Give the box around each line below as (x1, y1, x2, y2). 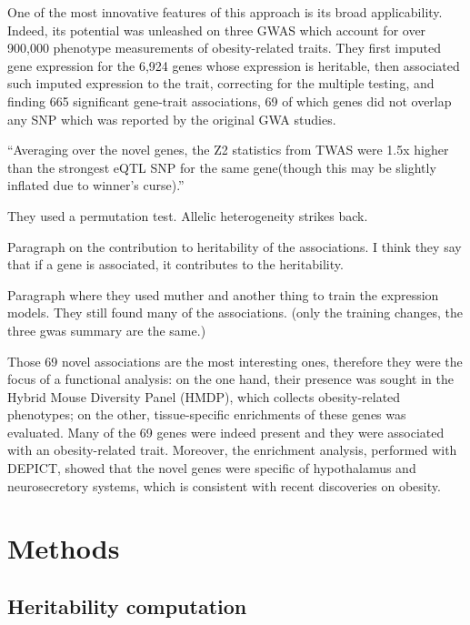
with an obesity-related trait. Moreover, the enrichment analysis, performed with (7, 440, 457, 459)
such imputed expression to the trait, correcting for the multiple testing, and (7, 74, 435, 93)
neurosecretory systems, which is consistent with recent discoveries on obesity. (7, 476, 441, 495)
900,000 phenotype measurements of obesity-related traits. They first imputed (7, 38, 441, 57)
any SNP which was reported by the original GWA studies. (7, 109, 336, 128)
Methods (7, 529, 120, 567)
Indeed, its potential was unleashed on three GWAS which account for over (7, 20, 426, 39)
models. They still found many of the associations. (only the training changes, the (7, 303, 464, 322)
